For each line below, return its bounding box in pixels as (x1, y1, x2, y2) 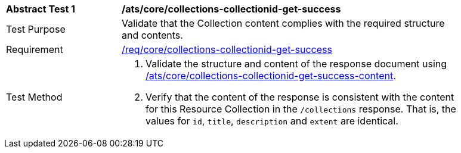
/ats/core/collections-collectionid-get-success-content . (146, 70, 396, 82)
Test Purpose (6, 23, 66, 35)
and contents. (122, 29, 183, 41)
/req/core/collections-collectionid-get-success (122, 43, 332, 55)
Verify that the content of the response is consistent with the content (146, 91, 454, 103)
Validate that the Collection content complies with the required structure (122, 17, 445, 29)
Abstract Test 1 (6, 3, 75, 15)
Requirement (6, 43, 63, 55)
